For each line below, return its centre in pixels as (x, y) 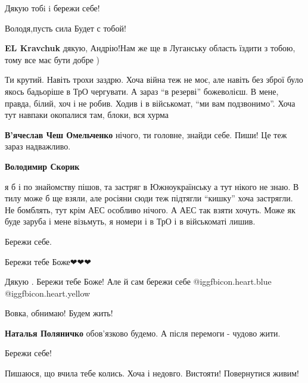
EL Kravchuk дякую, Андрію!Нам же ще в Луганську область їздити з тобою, (150, 48)
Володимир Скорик (42, 166)
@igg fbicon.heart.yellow (48, 293)
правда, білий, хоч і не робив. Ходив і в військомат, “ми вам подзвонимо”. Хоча (150, 103)
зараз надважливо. (38, 146)
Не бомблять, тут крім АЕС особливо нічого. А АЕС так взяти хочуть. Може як (150, 209)
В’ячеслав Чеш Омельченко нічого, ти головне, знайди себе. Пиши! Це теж (146, 134)
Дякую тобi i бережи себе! (52, 8)
